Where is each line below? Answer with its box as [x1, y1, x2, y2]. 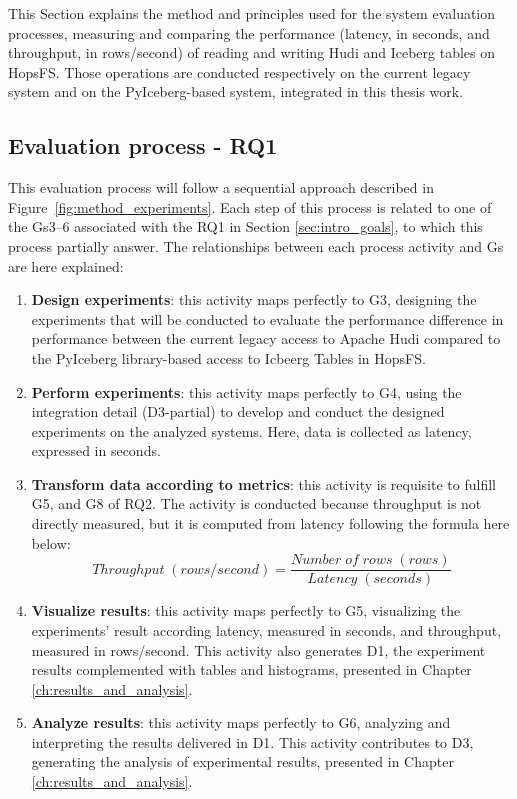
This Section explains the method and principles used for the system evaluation [8, 3, 496, 23]
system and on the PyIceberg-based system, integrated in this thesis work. [8, 81, 464, 102]
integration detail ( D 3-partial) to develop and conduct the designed [31, 401, 445, 422]
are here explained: [8, 255, 124, 276]
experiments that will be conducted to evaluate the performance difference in [31, 308, 504, 329]
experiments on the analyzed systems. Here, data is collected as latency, [31, 420, 472, 441]
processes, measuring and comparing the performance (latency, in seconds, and [8, 22, 490, 43]
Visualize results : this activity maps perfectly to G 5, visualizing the [31, 600, 461, 621]
